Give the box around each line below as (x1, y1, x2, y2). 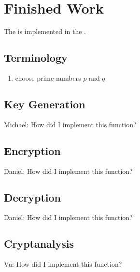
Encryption (4, 143, 61, 158)
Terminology (4, 50, 68, 65)
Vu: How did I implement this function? (4, 259, 122, 269)
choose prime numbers (15, 72, 81, 83)
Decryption (4, 189, 61, 204)
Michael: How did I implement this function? (4, 119, 137, 129)
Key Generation (4, 96, 85, 111)
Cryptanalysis (4, 236, 74, 251)
